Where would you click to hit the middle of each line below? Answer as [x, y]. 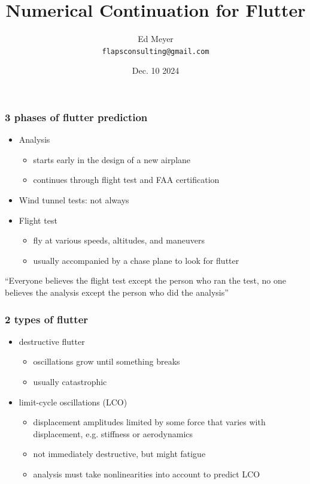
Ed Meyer [156, 39]
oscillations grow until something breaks [107, 361]
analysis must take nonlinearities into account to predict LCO [147, 474]
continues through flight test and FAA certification [126, 180]
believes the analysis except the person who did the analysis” [117, 292]
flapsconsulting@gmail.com [156, 51]
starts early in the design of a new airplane [112, 159]
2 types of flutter [47, 319]
